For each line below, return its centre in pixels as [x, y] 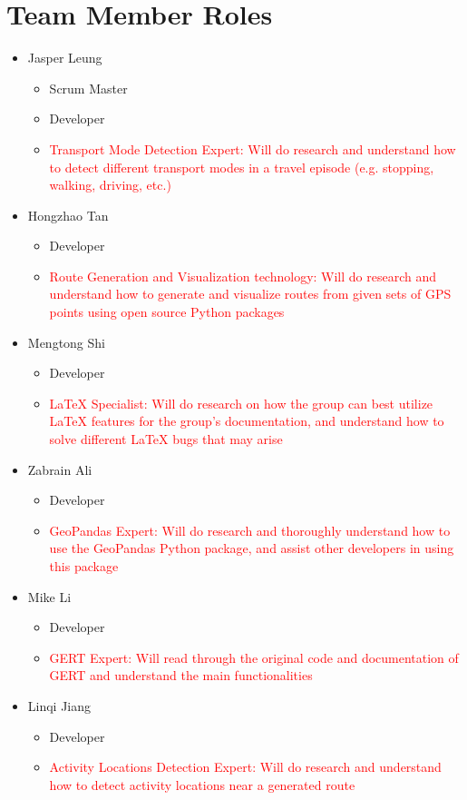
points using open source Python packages [167, 312]
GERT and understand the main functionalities [181, 675]
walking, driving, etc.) [110, 185]
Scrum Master [88, 88]
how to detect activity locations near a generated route [202, 784]
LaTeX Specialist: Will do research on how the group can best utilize [241, 403]
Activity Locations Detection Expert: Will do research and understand [245, 767]
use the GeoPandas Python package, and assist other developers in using [252, 548]
